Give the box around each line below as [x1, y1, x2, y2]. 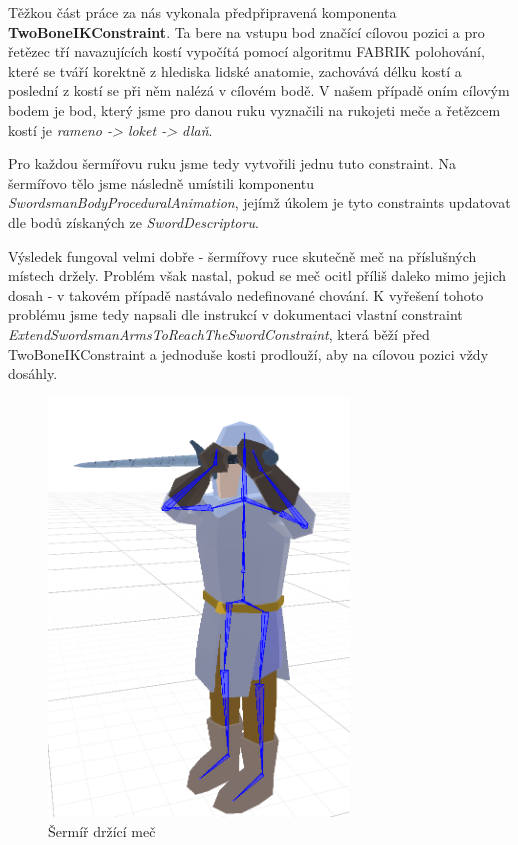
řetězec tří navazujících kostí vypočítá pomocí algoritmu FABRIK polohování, [8, 41, 485, 62]
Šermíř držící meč [48, 821, 156, 842]
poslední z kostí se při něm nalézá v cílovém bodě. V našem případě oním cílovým [8, 80, 510, 101]
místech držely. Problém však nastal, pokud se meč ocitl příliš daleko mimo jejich [8, 265, 507, 286]
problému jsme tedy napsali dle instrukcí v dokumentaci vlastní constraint [8, 304, 463, 325]
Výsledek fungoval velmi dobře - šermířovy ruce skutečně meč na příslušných [8, 245, 477, 266]
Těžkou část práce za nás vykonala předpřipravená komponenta [8, 2, 397, 22]
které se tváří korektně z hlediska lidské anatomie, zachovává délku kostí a [8, 60, 462, 81]
